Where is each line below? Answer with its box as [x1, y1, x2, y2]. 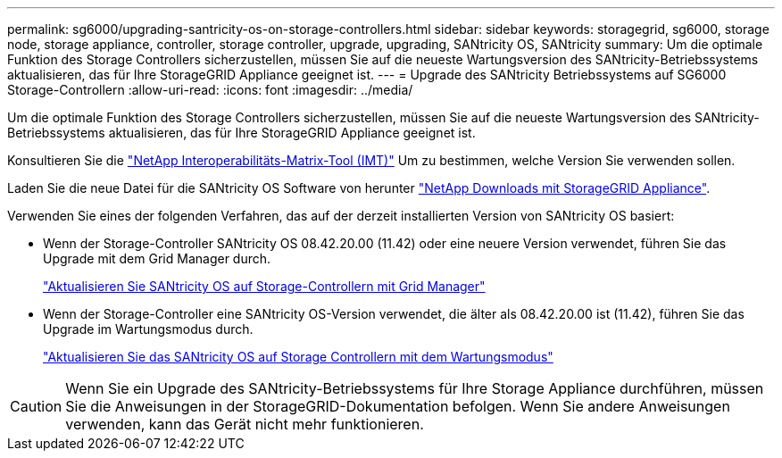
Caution [10, 397, 62, 415]
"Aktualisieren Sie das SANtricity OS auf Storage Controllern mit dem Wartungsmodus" [43, 349, 553, 364]
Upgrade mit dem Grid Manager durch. [43, 251, 271, 266]
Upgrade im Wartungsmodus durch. [43, 321, 254, 337]
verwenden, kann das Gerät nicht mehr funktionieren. [65, 415, 424, 433]
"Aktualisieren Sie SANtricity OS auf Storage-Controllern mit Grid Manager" [43, 279, 486, 294]
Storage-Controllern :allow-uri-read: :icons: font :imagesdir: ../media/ [7, 82, 413, 97]
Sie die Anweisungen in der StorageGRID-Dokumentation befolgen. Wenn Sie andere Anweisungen [65, 397, 730, 415]
